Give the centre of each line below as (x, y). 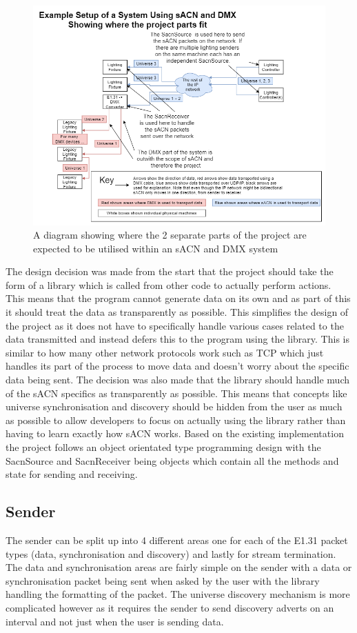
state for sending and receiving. (72, 474)
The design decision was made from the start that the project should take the (170, 271)
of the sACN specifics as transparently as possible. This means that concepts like (176, 393)
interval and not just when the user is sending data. (115, 621)
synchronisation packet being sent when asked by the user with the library (163, 580)
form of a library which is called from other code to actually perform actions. (169, 284)
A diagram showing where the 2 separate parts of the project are (170, 235)
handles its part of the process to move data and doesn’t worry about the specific (177, 366)
